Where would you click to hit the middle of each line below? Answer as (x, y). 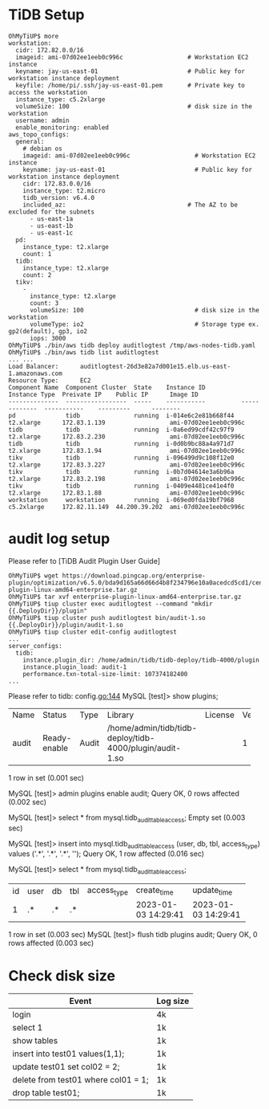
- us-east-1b (51, 226)
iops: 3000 (48, 338)
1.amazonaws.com (35, 373)
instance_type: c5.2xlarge (60, 99)
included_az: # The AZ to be (130, 205)
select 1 (28, 1028)
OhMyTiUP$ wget (34, 576)
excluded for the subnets (51, 212)
